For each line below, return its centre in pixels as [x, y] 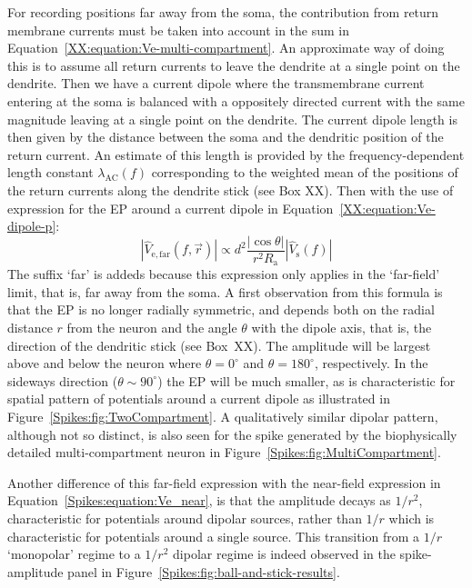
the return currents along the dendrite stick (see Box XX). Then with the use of [231, 189]
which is [412, 518]
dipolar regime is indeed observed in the [284, 554]
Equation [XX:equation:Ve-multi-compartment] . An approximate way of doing [226, 48]
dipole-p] [32, 226]
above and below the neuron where [105, 363]
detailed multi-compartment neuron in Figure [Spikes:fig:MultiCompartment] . [224, 452]
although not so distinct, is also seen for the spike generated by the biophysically [232, 434]
